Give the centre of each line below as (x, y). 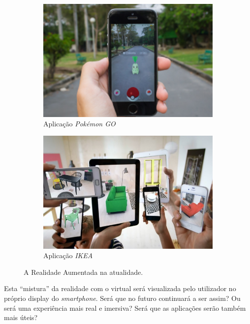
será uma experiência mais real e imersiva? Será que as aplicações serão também (125, 308)
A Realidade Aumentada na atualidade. (83, 272)
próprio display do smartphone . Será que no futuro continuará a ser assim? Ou (122, 298)
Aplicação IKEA (68, 255)
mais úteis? (21, 317)
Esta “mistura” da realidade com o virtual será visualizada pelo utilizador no (120, 288)
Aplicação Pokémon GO (79, 124)
